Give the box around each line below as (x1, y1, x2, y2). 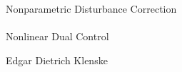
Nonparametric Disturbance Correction (6, 1, 177, 16)
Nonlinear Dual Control (6, 29, 109, 44)
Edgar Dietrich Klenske (6, 52, 108, 67)
